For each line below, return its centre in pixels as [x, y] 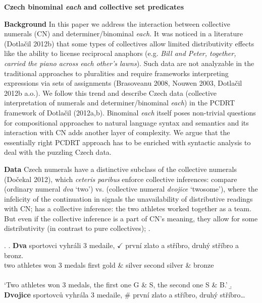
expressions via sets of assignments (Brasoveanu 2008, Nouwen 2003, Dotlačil [123, 83]
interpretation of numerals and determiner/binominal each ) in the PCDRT [120, 103]
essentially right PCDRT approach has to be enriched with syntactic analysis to [127, 142]
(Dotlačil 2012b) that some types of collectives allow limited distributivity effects [129, 43]
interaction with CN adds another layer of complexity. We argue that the [117, 132]
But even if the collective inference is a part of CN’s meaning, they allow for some [131, 218]
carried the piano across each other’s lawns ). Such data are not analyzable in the [129, 63]
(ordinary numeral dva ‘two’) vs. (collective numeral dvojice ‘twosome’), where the [131, 189]
